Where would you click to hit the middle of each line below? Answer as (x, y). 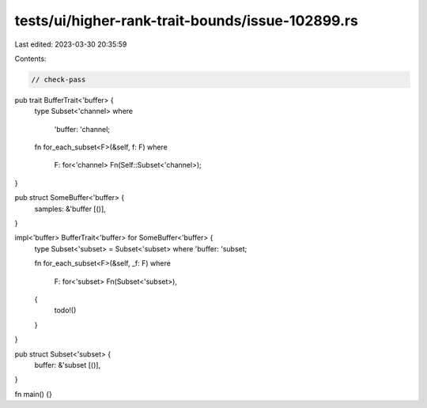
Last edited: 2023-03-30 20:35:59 (71, 44)
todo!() (65, 310)
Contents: (30, 59)
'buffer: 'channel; (82, 129)
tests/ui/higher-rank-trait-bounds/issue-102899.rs (187, 21)
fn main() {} (34, 394)
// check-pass (59, 79)
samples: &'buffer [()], (70, 209)
